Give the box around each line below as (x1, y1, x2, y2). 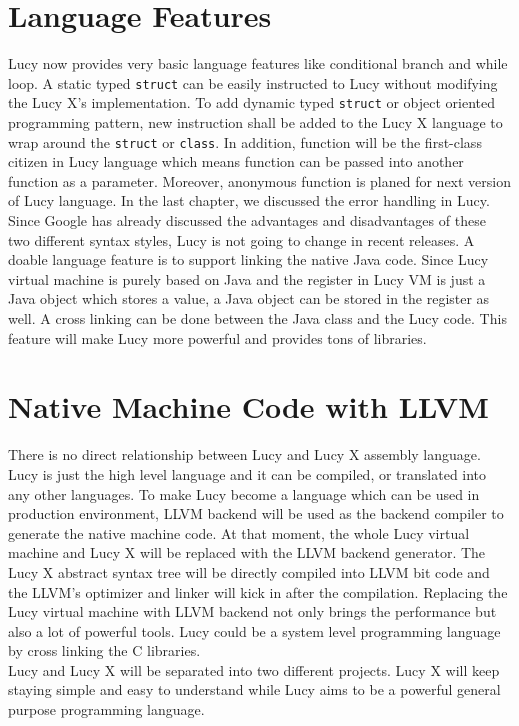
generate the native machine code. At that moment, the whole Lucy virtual (8, 522, 470, 543)
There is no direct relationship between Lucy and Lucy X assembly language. (8, 444, 481, 465)
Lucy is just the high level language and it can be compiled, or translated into (8, 463, 487, 484)
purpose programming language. (8, 699, 205, 720)
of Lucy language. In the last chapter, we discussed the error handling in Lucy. (8, 190, 490, 211)
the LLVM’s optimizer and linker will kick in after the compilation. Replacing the (8, 581, 508, 602)
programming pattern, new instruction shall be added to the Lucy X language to (8, 112, 503, 133)
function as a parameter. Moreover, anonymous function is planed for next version (8, 170, 512, 191)
